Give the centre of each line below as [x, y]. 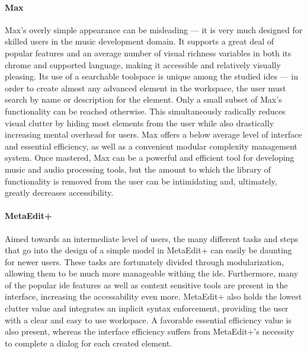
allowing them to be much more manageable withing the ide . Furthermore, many [152, 273]
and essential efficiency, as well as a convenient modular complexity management [151, 146]
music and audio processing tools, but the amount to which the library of [138, 169]
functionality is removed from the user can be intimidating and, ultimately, [141, 181]
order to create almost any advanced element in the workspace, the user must [145, 88]
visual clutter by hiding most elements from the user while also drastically [140, 123]
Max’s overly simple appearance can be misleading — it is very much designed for [154, 29]
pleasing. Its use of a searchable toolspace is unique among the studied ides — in [151, 76]
